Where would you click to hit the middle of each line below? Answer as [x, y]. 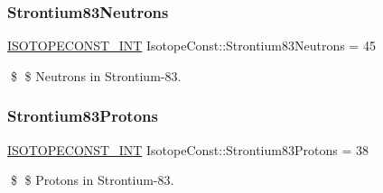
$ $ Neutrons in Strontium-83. [96, 75]
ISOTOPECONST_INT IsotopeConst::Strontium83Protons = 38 [188, 149]
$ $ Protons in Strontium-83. [92, 180]
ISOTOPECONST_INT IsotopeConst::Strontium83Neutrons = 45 [191, 46]
